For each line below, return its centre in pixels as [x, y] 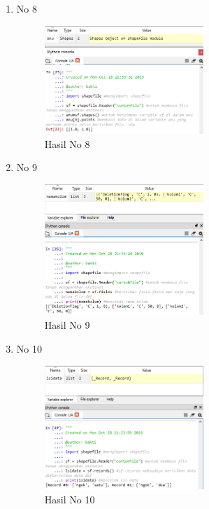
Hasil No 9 [67, 324]
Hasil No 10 [70, 499]
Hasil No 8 [67, 143]
